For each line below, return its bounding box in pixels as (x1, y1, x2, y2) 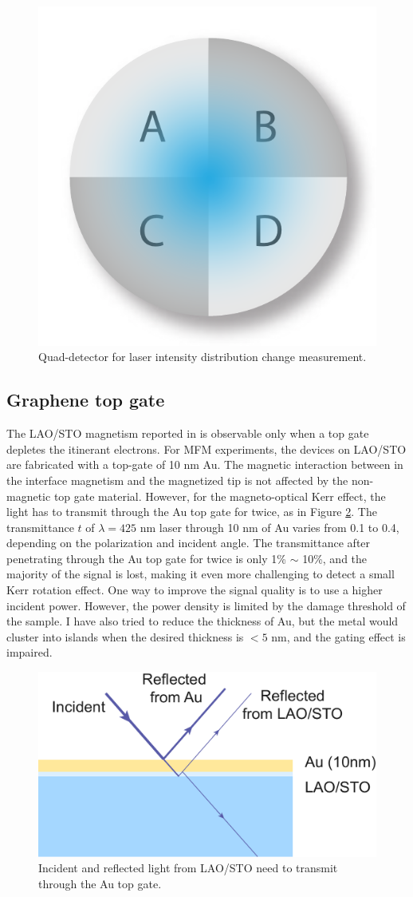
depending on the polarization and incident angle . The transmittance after (6, 534, 371, 551)
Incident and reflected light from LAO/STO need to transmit (38, 859, 338, 876)
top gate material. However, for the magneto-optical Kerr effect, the (53, 487, 386, 504)
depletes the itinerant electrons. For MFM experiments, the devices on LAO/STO (6, 440, 407, 457)
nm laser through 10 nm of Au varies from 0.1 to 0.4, (140, 518, 399, 535)
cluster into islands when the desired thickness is (6, 628, 244, 645)
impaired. (6, 644, 53, 661)
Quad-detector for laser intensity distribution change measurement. (38, 348, 367, 365)
